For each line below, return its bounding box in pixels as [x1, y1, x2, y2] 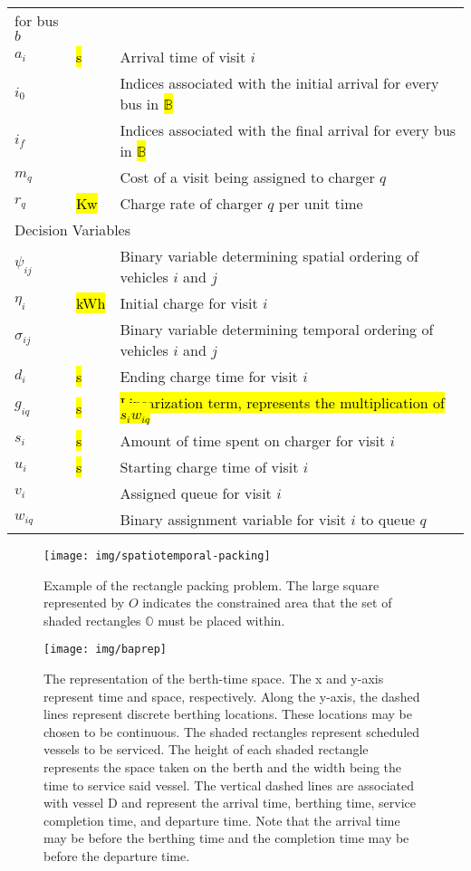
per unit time [278, 193, 363, 214]
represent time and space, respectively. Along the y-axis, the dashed [43, 686, 420, 705]
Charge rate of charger [120, 193, 263, 214]
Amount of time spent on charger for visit [120, 429, 386, 451]
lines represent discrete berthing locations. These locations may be [43, 704, 412, 723]
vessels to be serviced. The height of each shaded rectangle [43, 740, 369, 759]
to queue [360, 508, 416, 530]
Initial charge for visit [120, 292, 258, 313]
